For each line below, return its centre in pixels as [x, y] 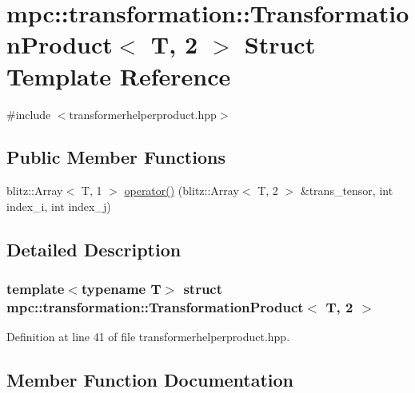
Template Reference [119, 75]
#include [29, 114]
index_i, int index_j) [59, 206]
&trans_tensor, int [347, 191]
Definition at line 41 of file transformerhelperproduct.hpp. [148, 337]
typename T [121, 289]
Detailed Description [94, 249]
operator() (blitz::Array [182, 191]
